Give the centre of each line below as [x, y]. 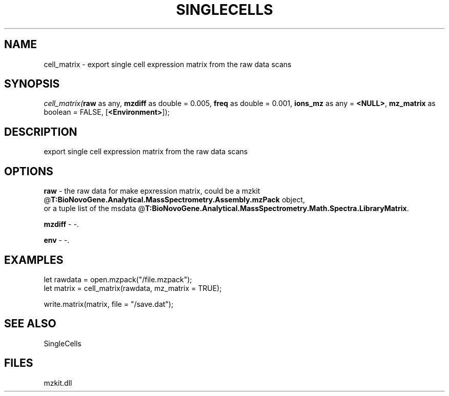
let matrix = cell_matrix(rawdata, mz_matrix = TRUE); [133, 288]
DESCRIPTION [41, 132]
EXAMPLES [34, 260]
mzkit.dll [58, 383]
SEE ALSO [30, 324]
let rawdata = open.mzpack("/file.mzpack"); [118, 279]
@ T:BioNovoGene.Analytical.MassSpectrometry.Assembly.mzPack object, [175, 200]
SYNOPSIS [32, 84]
